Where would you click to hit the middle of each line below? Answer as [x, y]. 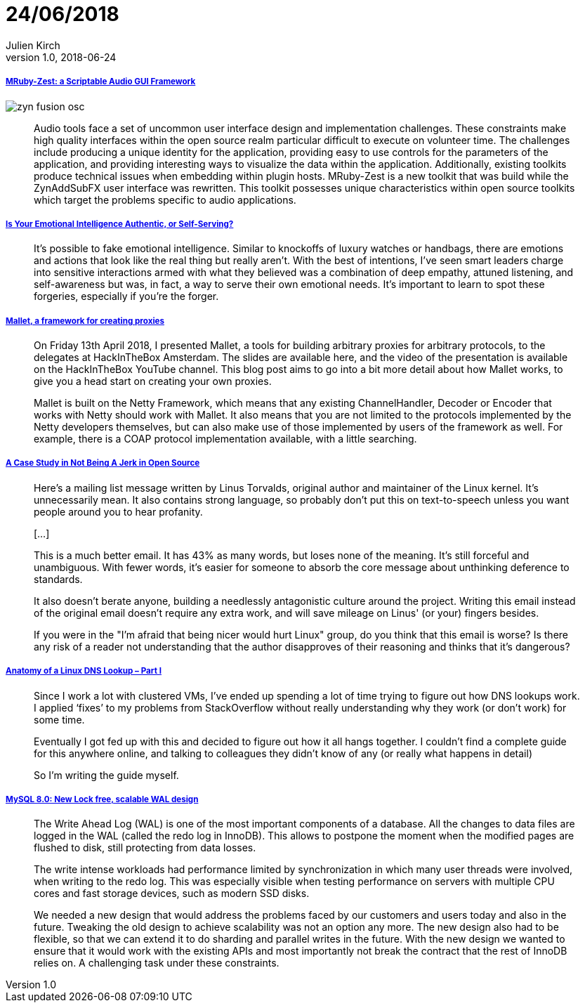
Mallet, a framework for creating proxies [85, 321]
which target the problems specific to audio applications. [165, 199]
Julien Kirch [33, 45]
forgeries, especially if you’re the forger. [126, 296]
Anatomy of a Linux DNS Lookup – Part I [84, 671]
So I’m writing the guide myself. [106, 775]
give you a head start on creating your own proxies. [153, 381]
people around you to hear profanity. [118, 511]
